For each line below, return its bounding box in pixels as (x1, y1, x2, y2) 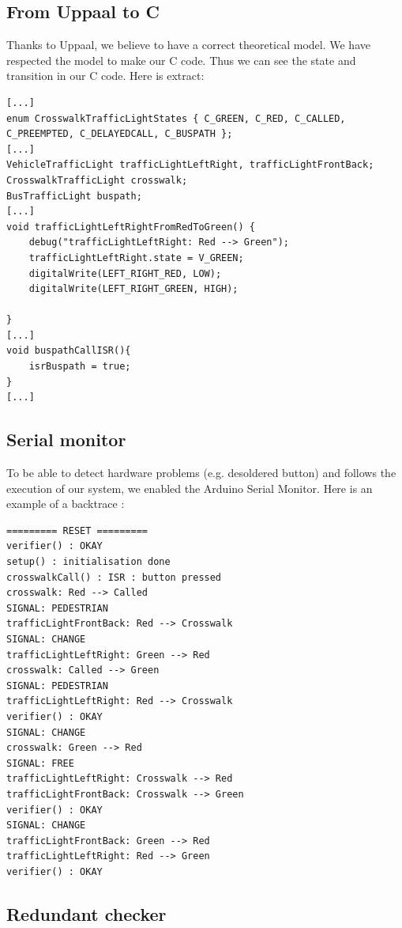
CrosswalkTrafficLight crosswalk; (6, 174, 188, 186)
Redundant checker (6, 901, 167, 926)
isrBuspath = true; (28, 361, 131, 373)
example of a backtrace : (6, 495, 125, 512)
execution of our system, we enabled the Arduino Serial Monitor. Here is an (6, 479, 373, 496)
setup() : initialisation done (6, 556, 171, 568)
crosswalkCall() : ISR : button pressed (6, 571, 222, 583)
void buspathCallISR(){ (6, 345, 131, 357)
